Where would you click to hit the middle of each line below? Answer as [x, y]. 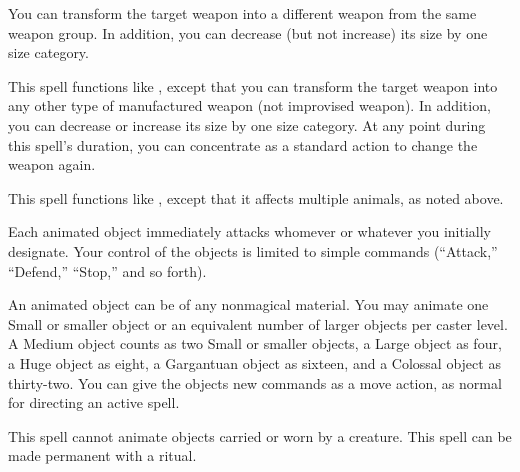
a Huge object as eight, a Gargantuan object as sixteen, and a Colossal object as [254, 362]
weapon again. [52, 164]
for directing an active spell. [94, 402]
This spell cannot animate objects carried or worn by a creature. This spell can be [260, 435]
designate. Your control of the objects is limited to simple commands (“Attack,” [253, 250]
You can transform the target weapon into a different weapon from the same [242, 13]
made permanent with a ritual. [102, 455]
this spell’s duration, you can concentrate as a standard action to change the [243, 144]
